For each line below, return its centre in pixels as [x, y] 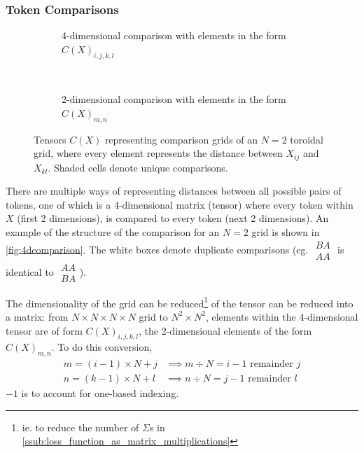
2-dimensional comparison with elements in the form [174, 99]
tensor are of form [44, 330]
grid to [153, 316]
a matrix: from [37, 316]
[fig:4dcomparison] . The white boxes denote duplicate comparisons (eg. [157, 249]
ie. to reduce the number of [80, 427]
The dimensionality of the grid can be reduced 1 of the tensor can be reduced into [180, 302]
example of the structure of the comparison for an [113, 232]
